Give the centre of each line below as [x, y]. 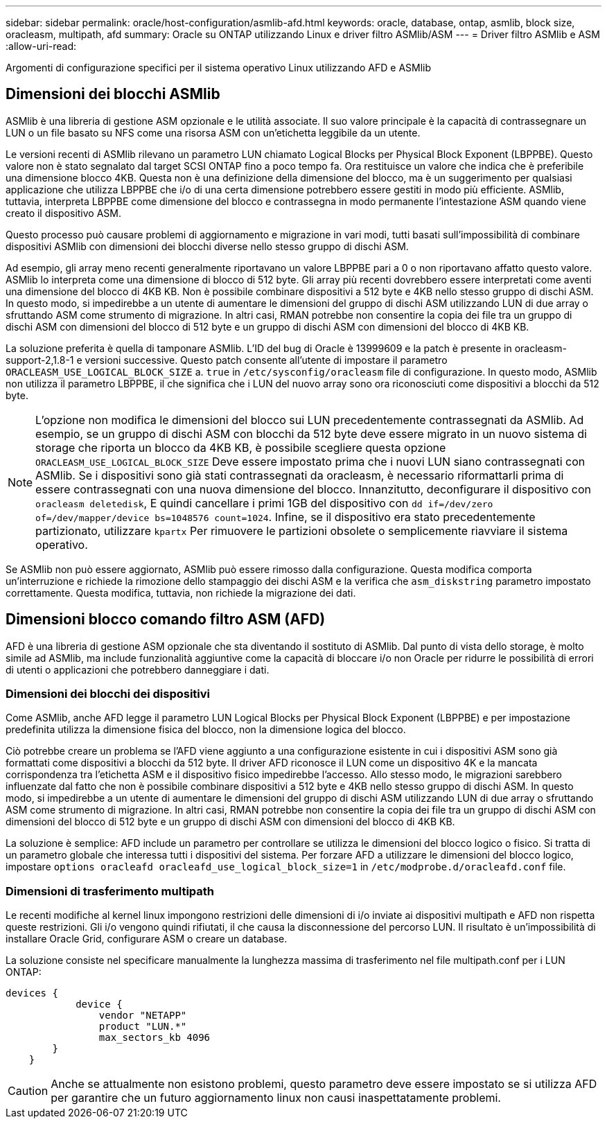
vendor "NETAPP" [143, 1016]
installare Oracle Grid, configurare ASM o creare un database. [147, 939]
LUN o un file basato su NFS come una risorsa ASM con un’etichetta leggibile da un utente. [213, 132]
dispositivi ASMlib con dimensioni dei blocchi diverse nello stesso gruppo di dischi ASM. [207, 246]
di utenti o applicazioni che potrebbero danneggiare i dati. [138, 669]
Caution [28, 1091]
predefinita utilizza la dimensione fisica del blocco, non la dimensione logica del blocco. [206, 730]
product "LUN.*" [143, 1027]
